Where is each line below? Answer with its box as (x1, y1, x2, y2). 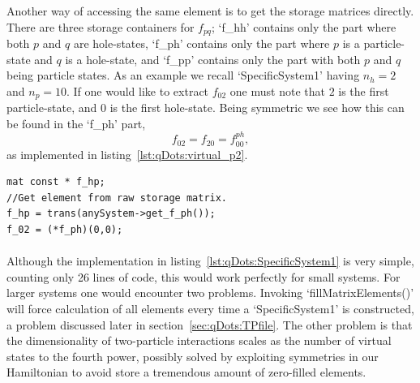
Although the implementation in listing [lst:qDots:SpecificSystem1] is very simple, (6, 252, 414, 269)
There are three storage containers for (6, 18, 195, 35)
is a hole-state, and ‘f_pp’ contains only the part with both (65, 50, 361, 67)
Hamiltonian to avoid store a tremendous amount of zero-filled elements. (6, 364, 366, 381)
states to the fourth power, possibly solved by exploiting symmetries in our (6, 347, 379, 364)
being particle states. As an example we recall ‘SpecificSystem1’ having (6, 67, 360, 84)
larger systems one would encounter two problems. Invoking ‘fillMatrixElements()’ (6, 284, 414, 301)
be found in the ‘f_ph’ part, (6, 114, 146, 131)
